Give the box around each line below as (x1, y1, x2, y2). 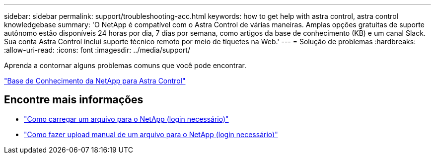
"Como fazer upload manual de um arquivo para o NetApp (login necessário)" (24, 130, 278, 139)
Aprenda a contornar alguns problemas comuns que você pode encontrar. (4, 61, 246, 70)
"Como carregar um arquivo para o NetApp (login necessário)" (24, 114, 229, 123)
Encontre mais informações (4, 93, 144, 106)
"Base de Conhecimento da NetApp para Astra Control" (4, 77, 186, 85)
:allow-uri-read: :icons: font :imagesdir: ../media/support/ (4, 46, 190, 54)
